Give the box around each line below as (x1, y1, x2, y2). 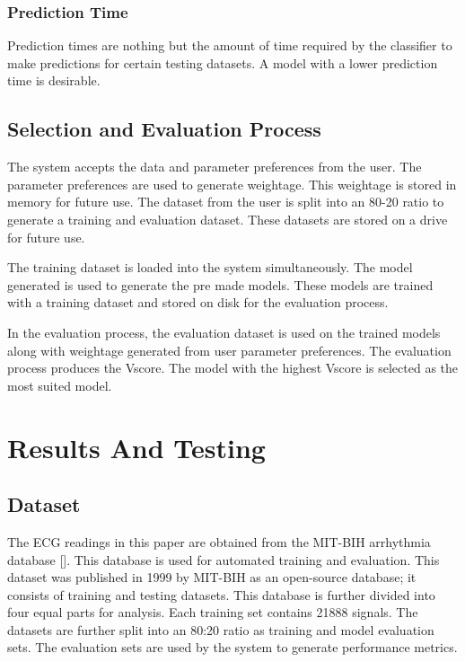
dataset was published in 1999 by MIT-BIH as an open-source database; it (7, 568, 417, 587)
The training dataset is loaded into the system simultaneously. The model (7, 258, 413, 277)
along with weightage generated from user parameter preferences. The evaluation (7, 340, 452, 359)
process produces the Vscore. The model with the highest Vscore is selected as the (7, 358, 459, 377)
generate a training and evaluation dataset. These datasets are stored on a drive (7, 209, 448, 228)
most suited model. (7, 375, 112, 394)
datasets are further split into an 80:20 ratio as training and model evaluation (7, 620, 434, 639)
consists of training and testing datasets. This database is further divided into (7, 585, 435, 604)
